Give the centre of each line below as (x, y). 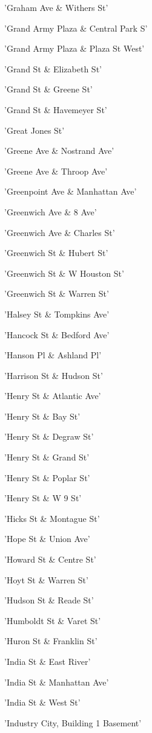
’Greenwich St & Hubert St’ (56, 253)
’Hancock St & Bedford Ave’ (57, 334)
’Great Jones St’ (35, 130)
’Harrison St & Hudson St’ (54, 375)
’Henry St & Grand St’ (47, 457)
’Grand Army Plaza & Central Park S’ (76, 28)
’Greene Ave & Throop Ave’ (56, 171)
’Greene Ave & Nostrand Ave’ (59, 151)
